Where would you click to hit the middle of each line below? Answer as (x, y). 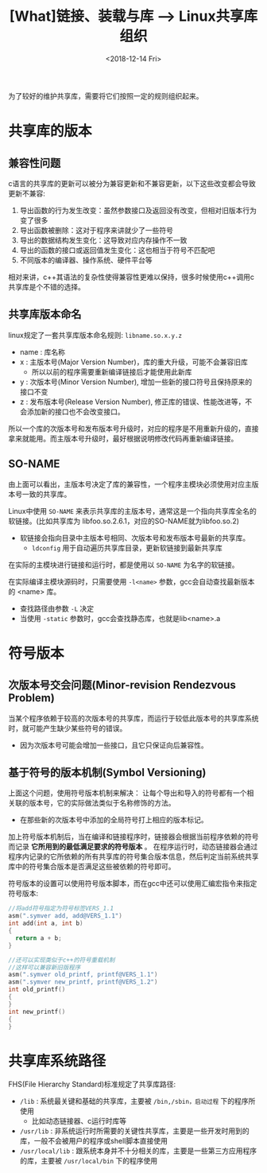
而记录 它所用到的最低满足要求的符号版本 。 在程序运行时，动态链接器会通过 (133, 847)
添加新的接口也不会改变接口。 (75, 411)
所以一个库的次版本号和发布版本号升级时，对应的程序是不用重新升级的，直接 (133, 428)
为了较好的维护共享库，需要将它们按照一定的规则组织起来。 (106, 95)
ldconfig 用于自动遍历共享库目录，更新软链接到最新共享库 (127, 548)
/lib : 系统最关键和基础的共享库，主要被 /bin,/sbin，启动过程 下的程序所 (137, 1101)
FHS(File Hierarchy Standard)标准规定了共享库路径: (92, 1084)
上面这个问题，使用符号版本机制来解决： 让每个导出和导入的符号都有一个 (128, 793)
